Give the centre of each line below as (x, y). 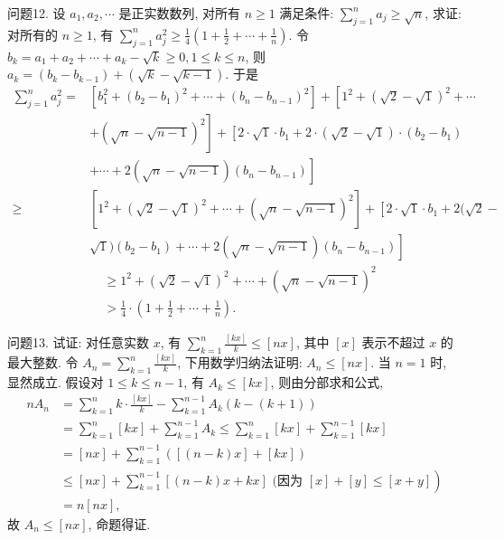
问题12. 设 (37, 13)
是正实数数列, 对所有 (179, 13)
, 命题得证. (119, 523)
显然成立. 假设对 (56, 382)
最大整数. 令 (43, 362)
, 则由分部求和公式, (327, 382)
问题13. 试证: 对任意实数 (79, 342)
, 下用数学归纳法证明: (240, 362)
